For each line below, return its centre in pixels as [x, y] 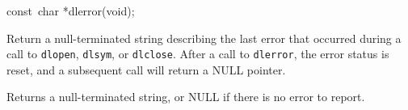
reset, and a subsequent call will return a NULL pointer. [146, 69]
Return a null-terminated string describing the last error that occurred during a [204, 38]
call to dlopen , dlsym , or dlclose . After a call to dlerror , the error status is [198, 54]
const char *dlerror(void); [71, 11]
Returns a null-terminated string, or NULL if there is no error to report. [186, 97]
